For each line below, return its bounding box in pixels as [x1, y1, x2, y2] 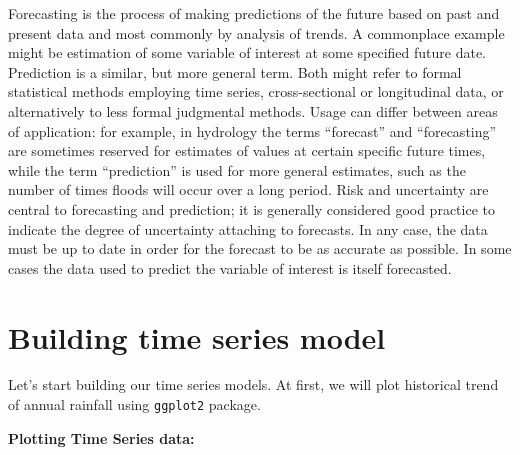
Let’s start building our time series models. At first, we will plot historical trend [8, 374, 499, 395]
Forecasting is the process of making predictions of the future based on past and [8, 3, 500, 23]
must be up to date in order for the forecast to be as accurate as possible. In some [8, 238, 512, 259]
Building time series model [8, 316, 386, 357]
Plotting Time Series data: [8, 427, 195, 448]
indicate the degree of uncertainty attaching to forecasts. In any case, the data [8, 218, 488, 239]
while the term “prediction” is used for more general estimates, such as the [8, 159, 466, 180]
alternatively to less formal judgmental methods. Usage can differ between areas [8, 100, 498, 121]
